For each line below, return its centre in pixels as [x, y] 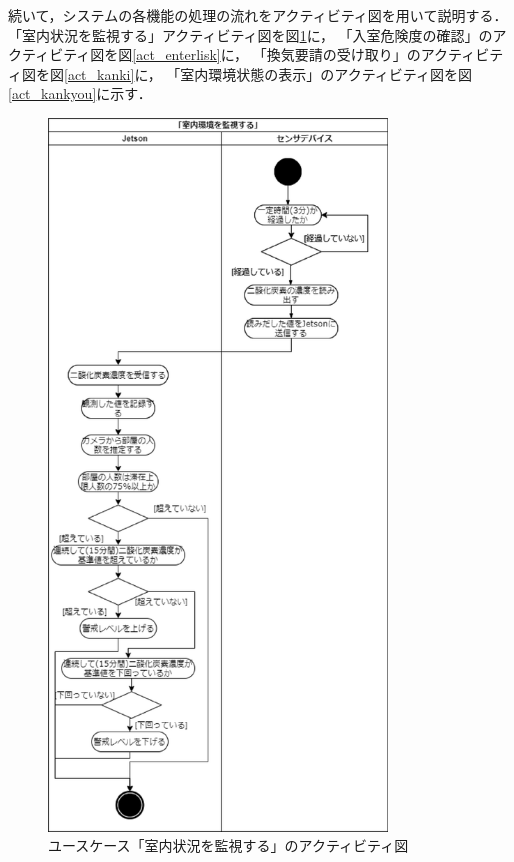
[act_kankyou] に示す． [80, 93]
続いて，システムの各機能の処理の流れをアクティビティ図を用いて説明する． [258, 15]
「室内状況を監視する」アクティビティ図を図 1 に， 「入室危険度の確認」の [250, 34]
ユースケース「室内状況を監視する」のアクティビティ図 [228, 845]
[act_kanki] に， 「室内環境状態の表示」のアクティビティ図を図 [268, 73]
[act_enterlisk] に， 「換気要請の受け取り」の [276, 54]
